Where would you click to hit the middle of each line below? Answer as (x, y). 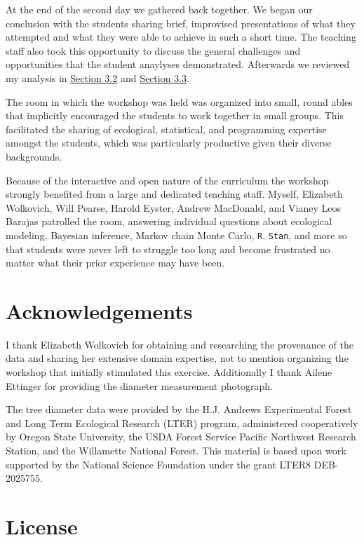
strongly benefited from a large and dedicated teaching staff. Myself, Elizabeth (174, 194)
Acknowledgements (99, 310)
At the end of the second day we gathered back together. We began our (159, 9)
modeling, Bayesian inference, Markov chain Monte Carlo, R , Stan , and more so (176, 235)
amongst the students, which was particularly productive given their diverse (169, 143)
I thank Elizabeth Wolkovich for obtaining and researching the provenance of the (180, 344)
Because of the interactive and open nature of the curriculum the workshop (167, 180)
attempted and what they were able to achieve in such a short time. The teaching (181, 37)
